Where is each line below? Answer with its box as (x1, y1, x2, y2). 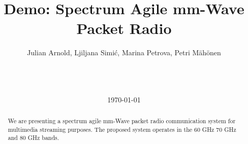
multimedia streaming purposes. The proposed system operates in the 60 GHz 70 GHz (8, 125, 236, 133)
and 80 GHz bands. (8, 133, 59, 142)
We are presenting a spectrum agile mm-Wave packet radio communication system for (8, 117, 236, 125)
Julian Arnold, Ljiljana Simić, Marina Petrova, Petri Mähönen (27, 47, 221, 58)
